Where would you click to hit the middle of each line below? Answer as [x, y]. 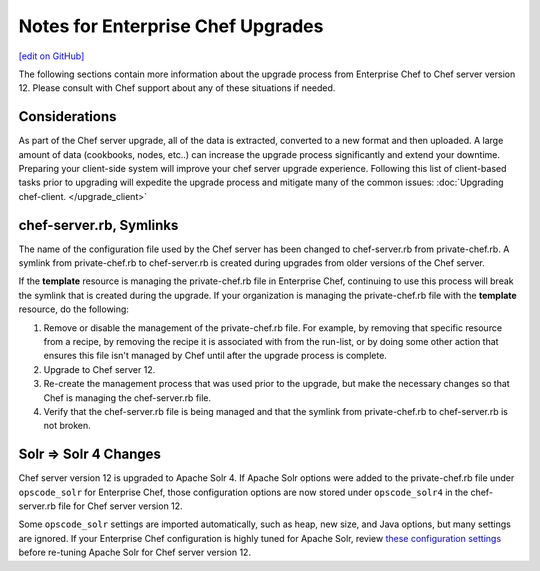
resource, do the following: [74, 309]
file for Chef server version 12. [121, 506]
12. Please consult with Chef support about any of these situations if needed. [177, 88]
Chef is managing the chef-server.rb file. [127, 397]
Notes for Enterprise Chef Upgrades [171, 26]
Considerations [67, 116]
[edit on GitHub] [51, 56]
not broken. [67, 426]
